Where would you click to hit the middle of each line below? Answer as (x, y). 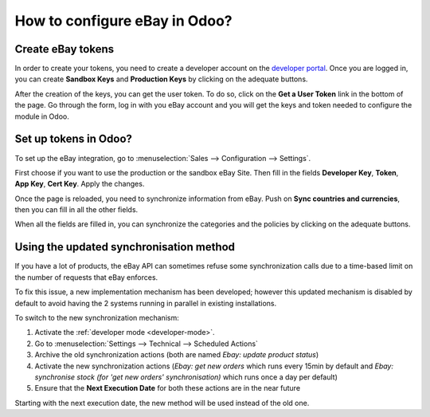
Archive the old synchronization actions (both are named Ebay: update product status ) (177, 355)
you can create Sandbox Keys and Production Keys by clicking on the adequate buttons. (161, 79)
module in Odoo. (42, 116)
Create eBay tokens (64, 49)
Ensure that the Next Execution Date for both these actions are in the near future (168, 388)
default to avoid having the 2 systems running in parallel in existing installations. (146, 303)
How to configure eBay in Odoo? (123, 21)
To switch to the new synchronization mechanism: (97, 317)
